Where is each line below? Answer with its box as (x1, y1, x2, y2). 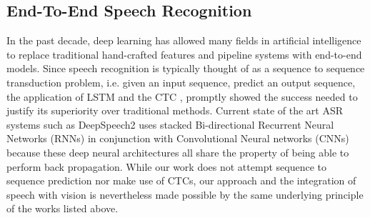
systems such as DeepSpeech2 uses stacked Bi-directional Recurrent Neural (6, 117, 334, 132)
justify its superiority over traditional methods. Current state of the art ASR (6, 103, 344, 118)
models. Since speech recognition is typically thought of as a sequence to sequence (6, 61, 365, 76)
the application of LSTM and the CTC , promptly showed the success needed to (6, 89, 358, 104)
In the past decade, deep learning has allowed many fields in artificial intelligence (6, 33, 361, 48)
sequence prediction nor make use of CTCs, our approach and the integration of (6, 173, 356, 188)
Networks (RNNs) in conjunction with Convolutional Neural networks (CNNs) (6, 131, 349, 146)
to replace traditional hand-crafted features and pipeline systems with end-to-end (6, 46, 362, 61)
